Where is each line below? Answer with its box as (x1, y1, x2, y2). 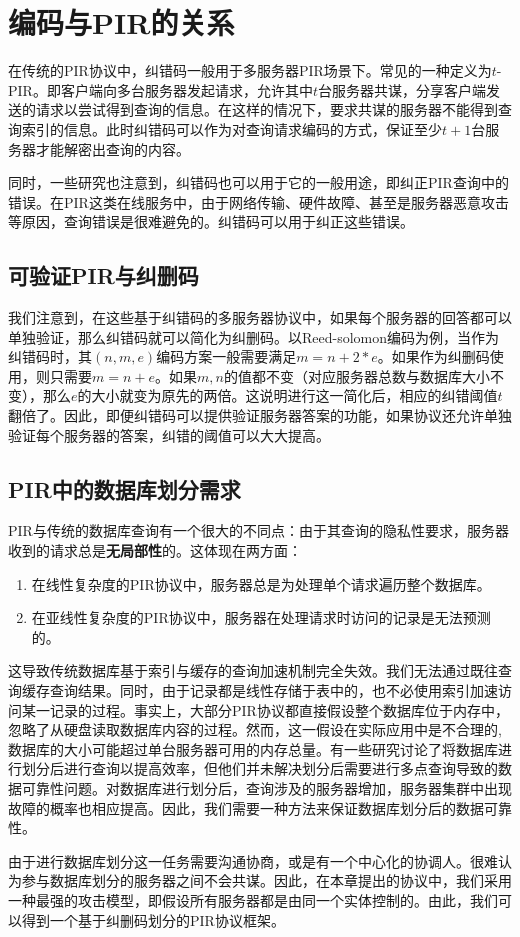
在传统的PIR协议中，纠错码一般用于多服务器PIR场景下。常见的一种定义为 (8, 60, 492, 81)
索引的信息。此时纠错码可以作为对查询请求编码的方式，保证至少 (21, 118, 442, 139)
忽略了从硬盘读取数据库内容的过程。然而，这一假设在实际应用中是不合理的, (8, 719, 502, 740)
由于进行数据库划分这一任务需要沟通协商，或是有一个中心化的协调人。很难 (8, 850, 498, 871)
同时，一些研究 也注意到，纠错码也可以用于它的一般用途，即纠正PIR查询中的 (8, 172, 509, 193)
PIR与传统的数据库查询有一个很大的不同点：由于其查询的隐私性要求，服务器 (8, 520, 509, 541)
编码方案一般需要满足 (156, 346, 297, 367)
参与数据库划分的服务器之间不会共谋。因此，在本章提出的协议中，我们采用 (21, 870, 512, 891)
